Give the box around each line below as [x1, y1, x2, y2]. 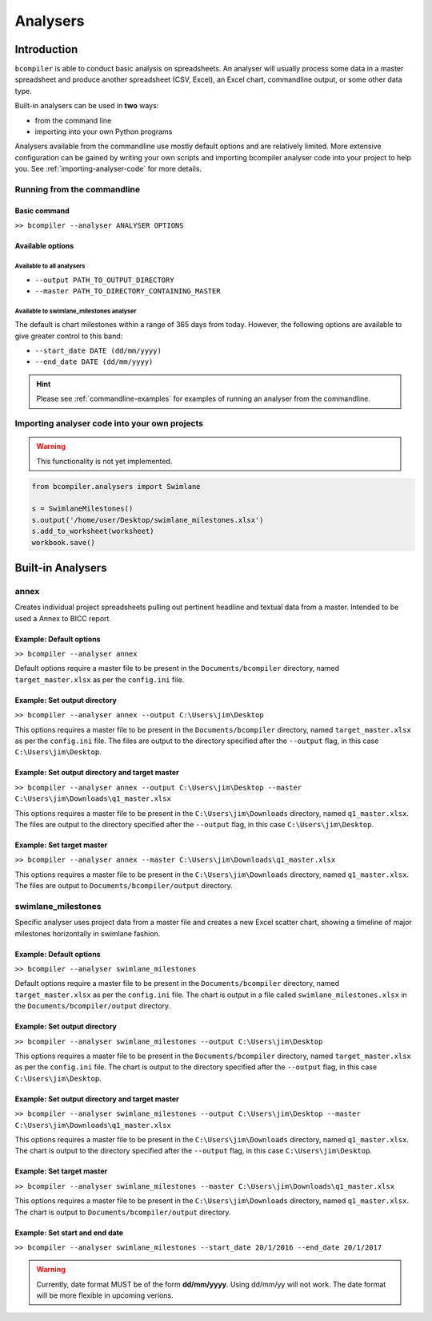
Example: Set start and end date [14, 1227, 124, 1238]
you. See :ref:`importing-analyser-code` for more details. [14, 164, 202, 174]
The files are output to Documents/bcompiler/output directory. [14, 881, 234, 891]
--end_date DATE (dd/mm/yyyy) [34, 358, 154, 366]
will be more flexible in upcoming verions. [36, 1291, 174, 1300]
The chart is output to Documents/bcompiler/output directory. [14, 1207, 231, 1217]
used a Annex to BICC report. [14, 613, 112, 623]
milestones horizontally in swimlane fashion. [14, 928, 161, 938]
